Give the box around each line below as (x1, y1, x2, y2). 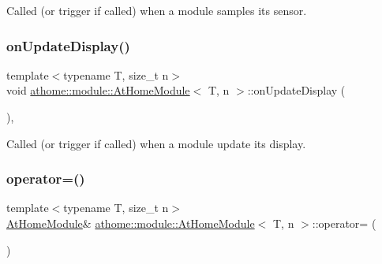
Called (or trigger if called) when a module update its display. (6, 135, 306, 151)
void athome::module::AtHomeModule (6, 82, 190, 99)
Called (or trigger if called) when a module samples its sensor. (6, 2, 307, 18)
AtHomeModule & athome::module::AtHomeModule (6, 215, 255, 231)
